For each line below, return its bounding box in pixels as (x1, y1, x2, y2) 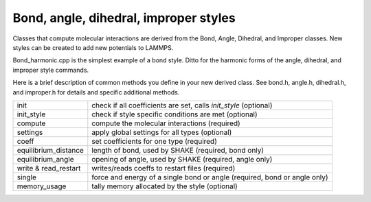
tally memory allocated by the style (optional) (91, 181, 238, 191)
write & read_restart (16, 163, 81, 173)
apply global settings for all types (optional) (91, 127, 232, 137)
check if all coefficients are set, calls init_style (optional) (91, 100, 273, 110)
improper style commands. (12, 66, 89, 74)
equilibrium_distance (16, 145, 84, 155)
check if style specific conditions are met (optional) (91, 110, 258, 119)
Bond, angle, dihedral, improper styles (12, 10, 236, 25)
